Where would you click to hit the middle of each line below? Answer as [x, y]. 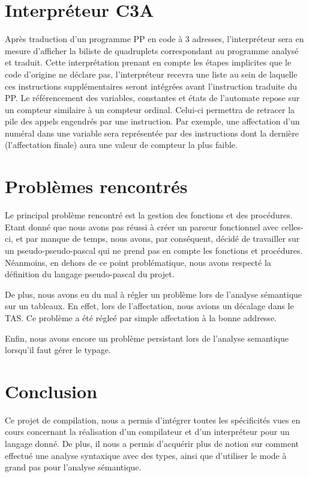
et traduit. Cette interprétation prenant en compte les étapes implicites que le [148, 62]
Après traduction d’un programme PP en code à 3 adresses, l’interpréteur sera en [154, 39]
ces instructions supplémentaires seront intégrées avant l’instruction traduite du [151, 86]
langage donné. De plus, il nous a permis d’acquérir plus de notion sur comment [152, 444]
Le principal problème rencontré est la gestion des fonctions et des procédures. [149, 215]
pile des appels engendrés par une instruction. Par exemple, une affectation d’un [152, 121]
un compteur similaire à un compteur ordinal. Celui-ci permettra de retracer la [150, 109]
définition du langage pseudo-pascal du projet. [90, 274]
